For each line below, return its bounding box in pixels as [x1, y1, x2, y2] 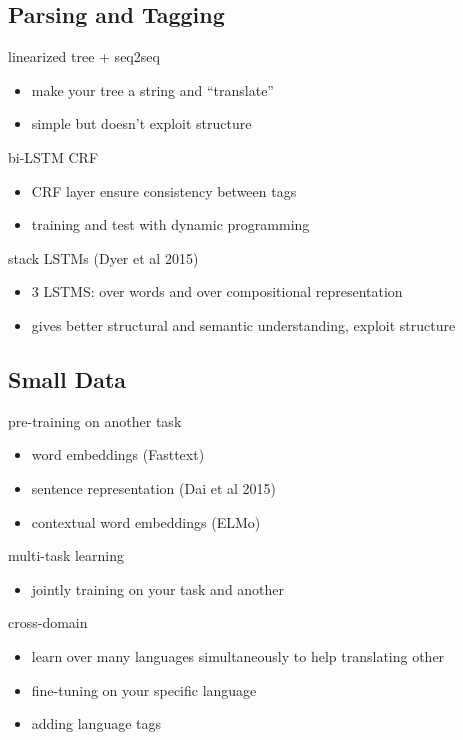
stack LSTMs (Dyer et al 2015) [8, 247, 199, 268]
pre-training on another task [8, 410, 182, 431]
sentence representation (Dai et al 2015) [31, 477, 277, 498]
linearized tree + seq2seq [8, 46, 160, 67]
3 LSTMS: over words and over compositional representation [31, 281, 403, 302]
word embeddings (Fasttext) [31, 444, 205, 465]
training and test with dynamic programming [31, 214, 310, 235]
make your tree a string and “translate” [31, 79, 274, 100]
